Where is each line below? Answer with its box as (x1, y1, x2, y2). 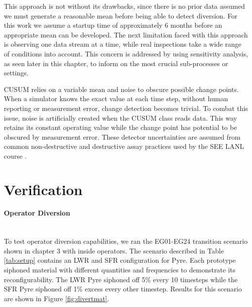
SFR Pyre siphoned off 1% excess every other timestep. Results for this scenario (4, 284, 242, 294)
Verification (4, 179, 83, 199)
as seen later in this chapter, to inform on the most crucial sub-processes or (4, 58, 228, 68)
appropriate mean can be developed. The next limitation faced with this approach (4, 29, 248, 39)
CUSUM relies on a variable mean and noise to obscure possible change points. (4, 84, 239, 94)
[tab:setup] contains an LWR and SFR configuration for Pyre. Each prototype (4, 255, 236, 265)
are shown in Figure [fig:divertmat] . (4, 293, 109, 303)
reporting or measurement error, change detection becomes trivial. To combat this (4, 103, 248, 113)
